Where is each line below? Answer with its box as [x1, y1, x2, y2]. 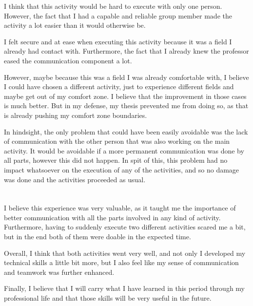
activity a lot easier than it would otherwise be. [4, 20, 146, 30]
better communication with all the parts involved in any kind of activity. [4, 212, 221, 222]
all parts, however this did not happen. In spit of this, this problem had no [4, 155, 228, 165]
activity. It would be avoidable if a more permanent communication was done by [4, 145, 244, 155]
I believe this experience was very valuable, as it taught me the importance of [4, 203, 236, 213]
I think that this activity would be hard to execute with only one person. [4, 1, 222, 11]
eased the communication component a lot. [4, 55, 132, 65]
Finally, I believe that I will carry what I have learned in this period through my [4, 283, 245, 293]
